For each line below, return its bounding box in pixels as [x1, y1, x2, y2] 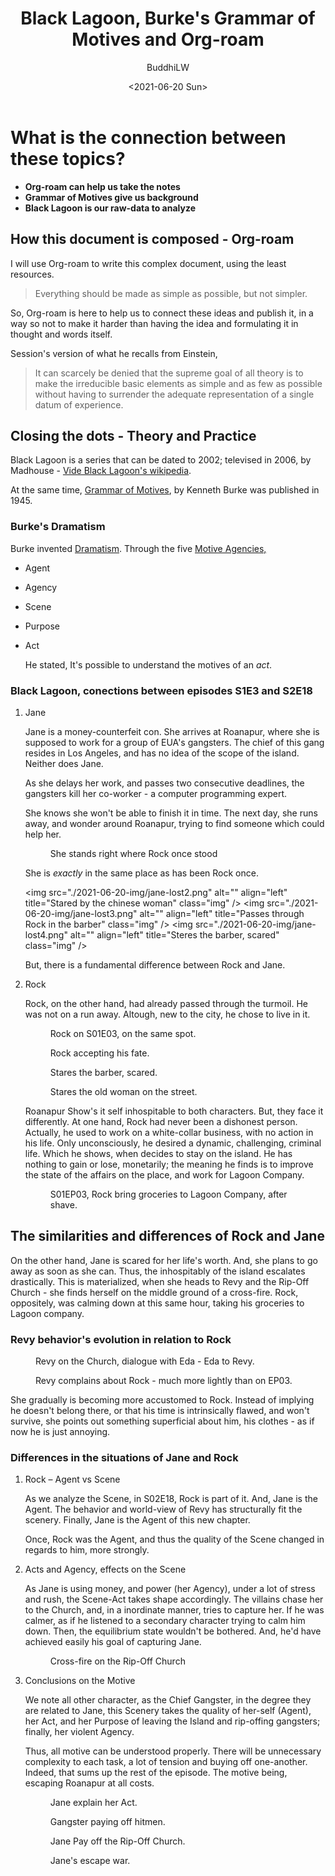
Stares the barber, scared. [49, 1066, 158, 1078]
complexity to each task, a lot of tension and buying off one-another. [24, 1756, 308, 1768]
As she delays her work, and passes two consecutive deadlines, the [24, 777, 305, 789]
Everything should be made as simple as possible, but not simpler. [34, 287, 308, 299]
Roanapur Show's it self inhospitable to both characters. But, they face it [24, 1105, 324, 1117]
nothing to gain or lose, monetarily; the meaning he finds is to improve [24, 1158, 314, 1170]
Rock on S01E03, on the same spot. [49, 1027, 197, 1039]
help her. [24, 828, 62, 840]
